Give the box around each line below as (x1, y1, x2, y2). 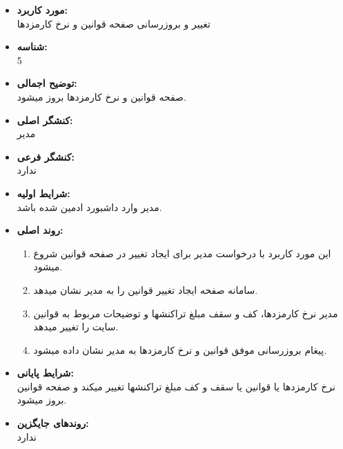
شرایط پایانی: (17, 366, 75, 380)
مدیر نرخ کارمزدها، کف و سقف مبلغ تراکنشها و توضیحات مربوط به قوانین (33, 306, 338, 320)
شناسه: (17, 39, 48, 54)
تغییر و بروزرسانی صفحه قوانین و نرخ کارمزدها (17, 16, 210, 30)
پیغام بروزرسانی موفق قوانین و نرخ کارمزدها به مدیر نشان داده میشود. (33, 342, 327, 357)
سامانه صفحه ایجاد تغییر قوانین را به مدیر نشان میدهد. (33, 282, 258, 297)
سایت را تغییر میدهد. (33, 319, 119, 334)
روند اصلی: (17, 223, 63, 237)
